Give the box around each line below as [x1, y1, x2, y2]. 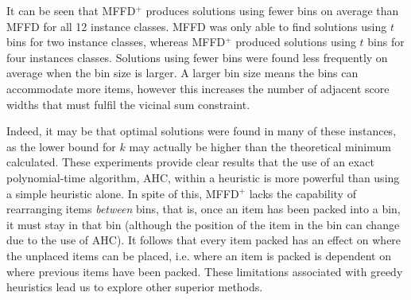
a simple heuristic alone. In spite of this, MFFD [6, 185, 239, 201]
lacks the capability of [249, 185, 356, 201]
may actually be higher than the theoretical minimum [129, 138, 391, 154]
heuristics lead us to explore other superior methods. [6, 279, 263, 295]
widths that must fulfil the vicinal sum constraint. [6, 95, 250, 112]
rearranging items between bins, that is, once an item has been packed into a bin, [6, 201, 401, 217]
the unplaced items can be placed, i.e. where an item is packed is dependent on [6, 247, 392, 263]
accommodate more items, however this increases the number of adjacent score [6, 80, 390, 96]
